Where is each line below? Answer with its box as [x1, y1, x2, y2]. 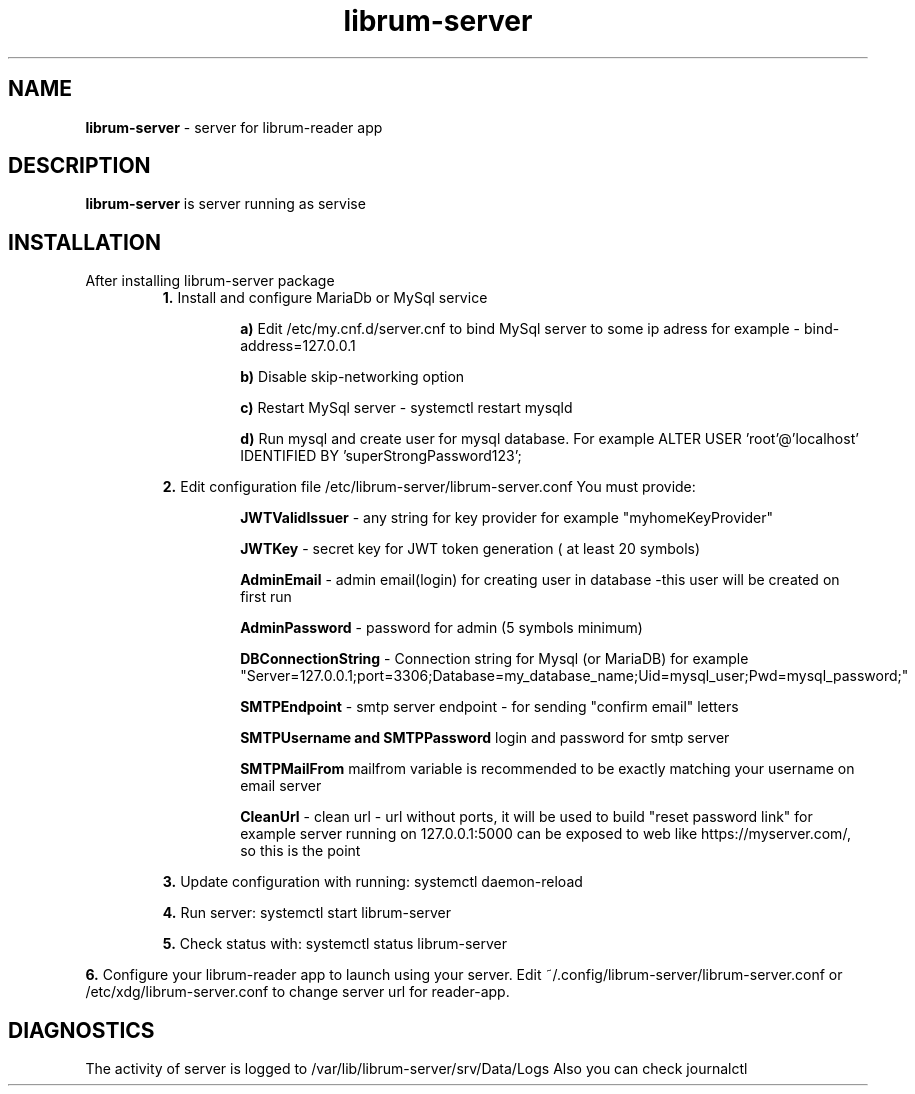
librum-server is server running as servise [85, 195, 366, 213]
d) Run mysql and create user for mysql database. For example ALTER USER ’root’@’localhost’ [240, 430, 859, 448]
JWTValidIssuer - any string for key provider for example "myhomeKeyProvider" [240, 509, 773, 527]
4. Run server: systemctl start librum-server [162, 904, 451, 922]
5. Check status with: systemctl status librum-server [162, 935, 508, 953]
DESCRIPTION [8, 153, 151, 179]
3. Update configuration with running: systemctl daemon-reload [162, 873, 583, 891]
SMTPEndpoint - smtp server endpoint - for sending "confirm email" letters [240, 698, 739, 716]
